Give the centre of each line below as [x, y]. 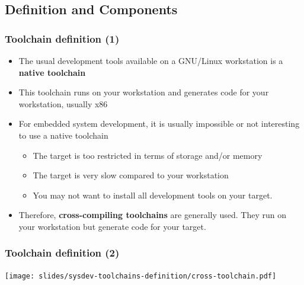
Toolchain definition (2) [62, 253]
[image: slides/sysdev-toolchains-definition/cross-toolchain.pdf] [141, 276]
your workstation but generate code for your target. [112, 226]
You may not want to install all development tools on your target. [153, 195]
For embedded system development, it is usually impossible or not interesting [159, 124]
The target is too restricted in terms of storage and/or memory [148, 155]
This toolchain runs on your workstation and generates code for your [144, 92]
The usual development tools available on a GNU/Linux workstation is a [151, 60]
